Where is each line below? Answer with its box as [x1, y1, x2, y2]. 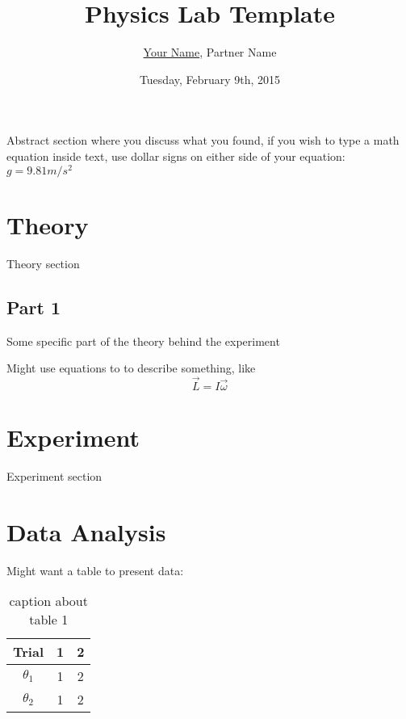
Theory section [6, 254, 80, 271]
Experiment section [6, 468, 103, 485]
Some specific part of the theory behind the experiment [6, 332, 280, 349]
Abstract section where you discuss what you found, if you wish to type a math [6, 132, 400, 149]
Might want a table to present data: [6, 561, 184, 578]
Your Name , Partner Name [143, 44, 277, 61]
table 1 [29, 610, 69, 629]
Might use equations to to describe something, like [6, 359, 256, 376]
